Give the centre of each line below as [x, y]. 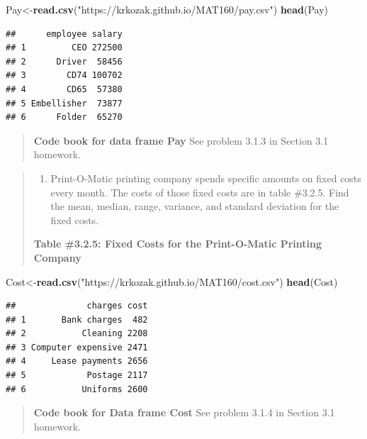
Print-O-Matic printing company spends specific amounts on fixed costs [206, 178]
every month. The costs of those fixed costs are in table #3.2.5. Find [200, 192]
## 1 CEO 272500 [64, 48]
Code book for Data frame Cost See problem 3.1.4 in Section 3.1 [184, 412]
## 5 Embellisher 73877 [64, 103]
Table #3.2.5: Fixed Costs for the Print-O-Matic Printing [178, 244]
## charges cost [77, 306]
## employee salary [64, 34]
